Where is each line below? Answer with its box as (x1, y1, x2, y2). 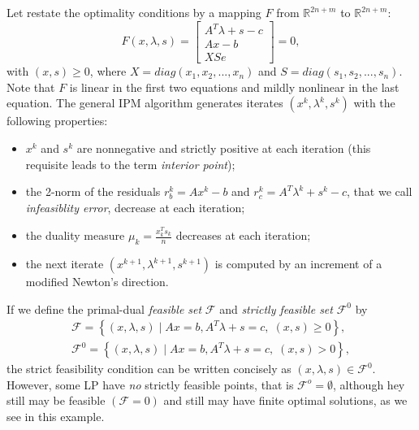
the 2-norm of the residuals (25, 183, 161, 200)
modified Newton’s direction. (25, 273, 169, 290)
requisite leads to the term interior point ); (25, 155, 235, 172)
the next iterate (25, 255, 104, 272)
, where (89, 63, 127, 80)
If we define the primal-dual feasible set (6, 300, 202, 317)
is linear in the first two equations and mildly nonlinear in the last (69, 78, 400, 95)
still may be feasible (6, 392, 106, 409)
